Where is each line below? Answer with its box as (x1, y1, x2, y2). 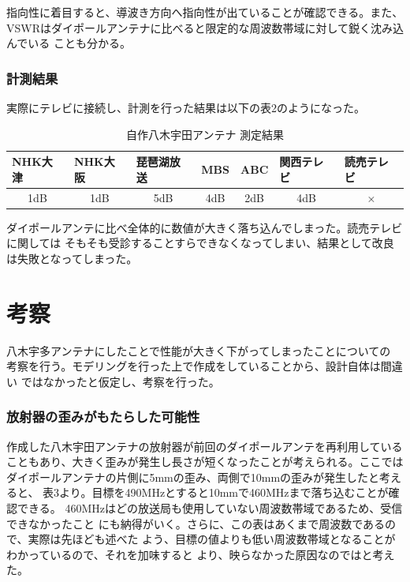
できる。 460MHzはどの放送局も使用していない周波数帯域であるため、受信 (17, 500, 403, 516)
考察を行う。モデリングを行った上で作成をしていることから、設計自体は (6, 358, 381, 374)
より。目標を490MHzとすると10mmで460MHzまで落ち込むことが (59, 484, 389, 501)
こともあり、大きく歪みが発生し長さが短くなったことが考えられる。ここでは (6, 453, 404, 470)
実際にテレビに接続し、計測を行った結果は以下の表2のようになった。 (6, 100, 365, 115)
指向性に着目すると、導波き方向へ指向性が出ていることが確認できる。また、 (6, 4, 404, 20)
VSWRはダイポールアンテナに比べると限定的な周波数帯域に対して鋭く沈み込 (6, 19, 404, 36)
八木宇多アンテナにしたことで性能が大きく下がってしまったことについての (6, 342, 391, 359)
